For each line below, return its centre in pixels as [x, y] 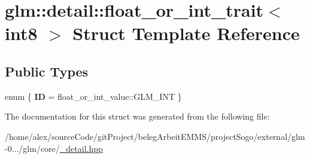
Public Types [47, 71]
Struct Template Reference [186, 33]
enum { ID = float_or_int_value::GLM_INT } [93, 96]
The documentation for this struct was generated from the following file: [137, 116]
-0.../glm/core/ [32, 148]
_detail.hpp [81, 148]
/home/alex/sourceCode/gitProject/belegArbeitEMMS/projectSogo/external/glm [155, 136]
